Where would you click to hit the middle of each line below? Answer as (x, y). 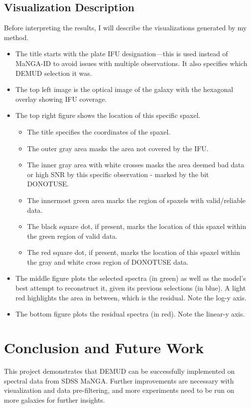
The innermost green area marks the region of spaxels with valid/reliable (136, 200)
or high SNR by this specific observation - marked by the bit (118, 174)
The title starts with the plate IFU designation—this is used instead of (122, 54)
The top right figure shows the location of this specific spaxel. (108, 115)
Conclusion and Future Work (104, 348)
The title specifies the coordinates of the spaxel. (99, 131)
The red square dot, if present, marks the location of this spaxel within (134, 252)
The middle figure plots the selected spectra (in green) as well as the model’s (131, 278)
